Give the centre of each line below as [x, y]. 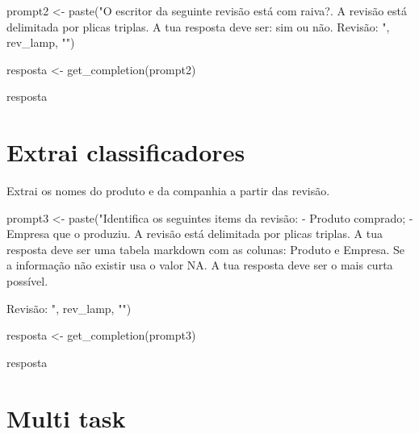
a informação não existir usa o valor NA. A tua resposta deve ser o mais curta [200, 265]
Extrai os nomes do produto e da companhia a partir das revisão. [168, 191]
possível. [27, 281]
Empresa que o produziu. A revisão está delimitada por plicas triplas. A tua [195, 234]
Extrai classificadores [126, 152]
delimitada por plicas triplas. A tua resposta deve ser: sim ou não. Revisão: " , [198, 26]
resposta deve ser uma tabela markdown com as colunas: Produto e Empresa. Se [205, 249]
